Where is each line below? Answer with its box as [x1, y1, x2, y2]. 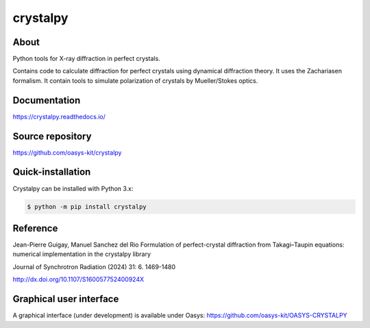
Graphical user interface [12, 293, 119, 305]
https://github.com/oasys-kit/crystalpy [12, 148, 122, 157]
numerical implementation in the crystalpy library [12, 250, 151, 258]
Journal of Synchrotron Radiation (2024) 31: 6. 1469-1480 [12, 262, 176, 270]
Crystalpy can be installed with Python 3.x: [12, 184, 134, 192]
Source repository [12, 130, 92, 142]
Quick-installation [12, 166, 91, 178]
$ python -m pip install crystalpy [27, 203, 147, 210]
